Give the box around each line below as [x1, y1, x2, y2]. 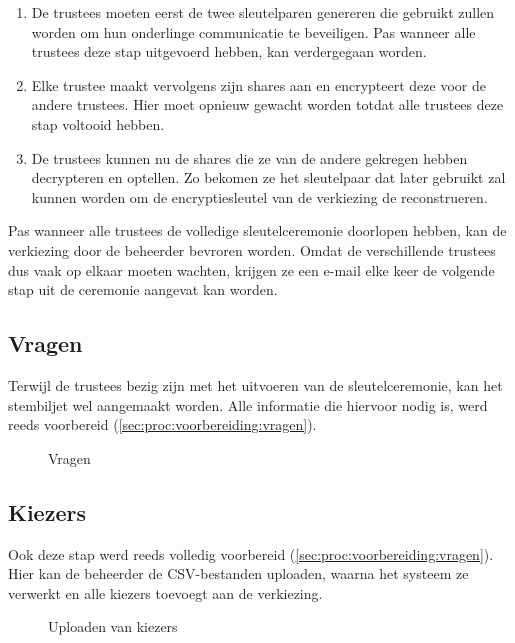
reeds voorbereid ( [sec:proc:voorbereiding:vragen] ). [8, 414, 317, 435]
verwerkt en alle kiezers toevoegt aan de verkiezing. [8, 582, 323, 603]
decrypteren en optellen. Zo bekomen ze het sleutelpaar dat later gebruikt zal [31, 167, 506, 188]
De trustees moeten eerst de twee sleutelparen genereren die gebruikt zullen [31, 2, 495, 22]
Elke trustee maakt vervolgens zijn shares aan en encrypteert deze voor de [31, 74, 486, 95]
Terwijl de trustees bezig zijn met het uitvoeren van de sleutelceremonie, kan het [8, 374, 503, 395]
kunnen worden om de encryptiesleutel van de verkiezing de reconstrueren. [31, 186, 488, 207]
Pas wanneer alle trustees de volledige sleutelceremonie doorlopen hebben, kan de [8, 220, 507, 241]
